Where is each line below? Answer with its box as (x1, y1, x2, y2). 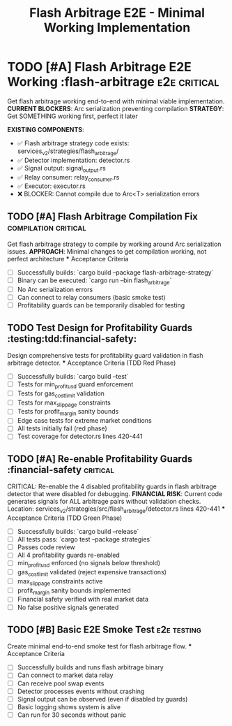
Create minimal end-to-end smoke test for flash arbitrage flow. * (7, 642, 192, 651)
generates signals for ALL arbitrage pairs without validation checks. (7, 498, 201, 506)
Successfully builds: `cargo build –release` (17, 528, 139, 536)
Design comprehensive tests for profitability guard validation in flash (7, 351, 203, 359)
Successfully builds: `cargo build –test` (17, 372, 129, 380)
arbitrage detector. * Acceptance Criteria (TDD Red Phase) (7, 358, 176, 367)
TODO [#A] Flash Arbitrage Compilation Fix (7, 210, 199, 222)
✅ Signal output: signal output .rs (17, 164, 106, 174)
